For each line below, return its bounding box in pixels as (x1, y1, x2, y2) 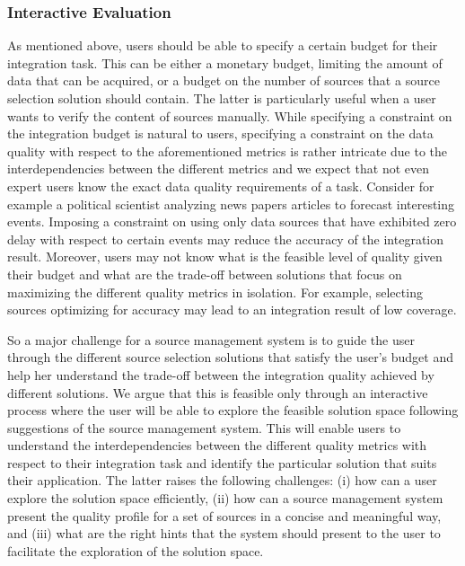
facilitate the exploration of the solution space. (7, 541, 264, 560)
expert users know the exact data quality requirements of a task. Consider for (7, 176, 434, 195)
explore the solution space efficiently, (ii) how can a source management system (7, 489, 443, 508)
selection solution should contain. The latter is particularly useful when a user (7, 89, 436, 107)
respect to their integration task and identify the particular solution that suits (7, 453, 437, 472)
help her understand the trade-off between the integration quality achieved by (7, 365, 434, 384)
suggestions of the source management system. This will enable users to (7, 418, 401, 437)
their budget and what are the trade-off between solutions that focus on (7, 264, 402, 283)
